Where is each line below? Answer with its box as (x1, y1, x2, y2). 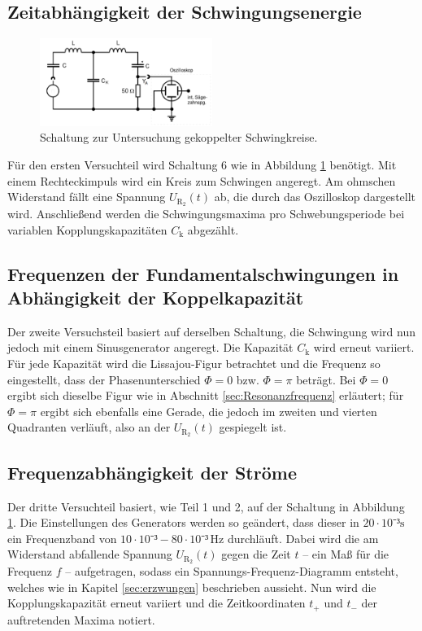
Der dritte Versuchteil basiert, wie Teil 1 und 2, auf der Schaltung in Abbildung (7, 497, 405, 515)
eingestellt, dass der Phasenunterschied (7, 370, 201, 388)
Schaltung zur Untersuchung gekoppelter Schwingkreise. (40, 129, 318, 146)
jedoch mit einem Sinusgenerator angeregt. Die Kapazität (7, 339, 294, 356)
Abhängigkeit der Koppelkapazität (7, 285, 304, 310)
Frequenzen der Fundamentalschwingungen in (7, 261, 399, 286)
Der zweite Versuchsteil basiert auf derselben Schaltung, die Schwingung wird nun (7, 322, 415, 340)
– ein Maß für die (302, 546, 389, 563)
